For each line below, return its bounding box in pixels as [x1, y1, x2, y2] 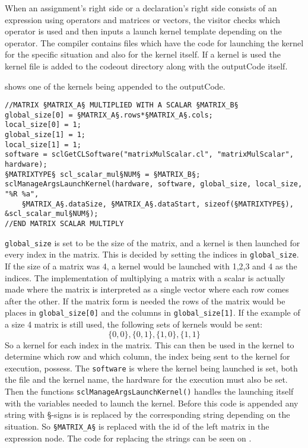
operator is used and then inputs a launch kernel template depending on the [5, 25, 282, 37]
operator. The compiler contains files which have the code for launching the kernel [5, 36, 304, 49]
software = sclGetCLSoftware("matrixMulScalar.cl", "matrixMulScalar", [5, 150, 294, 159]
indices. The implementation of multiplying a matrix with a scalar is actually [5, 271, 285, 284]
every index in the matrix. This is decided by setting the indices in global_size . [5, 248, 299, 260]
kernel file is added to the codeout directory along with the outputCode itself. [5, 59, 288, 72]
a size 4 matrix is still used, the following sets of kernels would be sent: [5, 318, 263, 331]
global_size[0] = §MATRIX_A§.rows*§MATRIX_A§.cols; [5, 110, 213, 119]
